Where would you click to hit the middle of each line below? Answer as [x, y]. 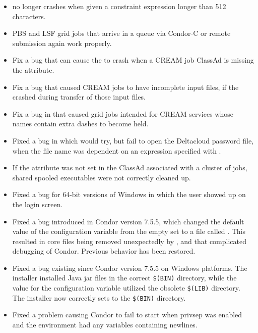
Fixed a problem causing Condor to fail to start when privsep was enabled [127, 315]
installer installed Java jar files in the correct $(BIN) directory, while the [124, 278]
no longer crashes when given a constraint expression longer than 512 [119, 6]
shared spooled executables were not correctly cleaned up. [102, 177]
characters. [29, 16]
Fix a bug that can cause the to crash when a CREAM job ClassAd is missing [133, 60]
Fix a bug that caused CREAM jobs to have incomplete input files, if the [125, 87]
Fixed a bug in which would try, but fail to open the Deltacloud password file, [133, 140]
